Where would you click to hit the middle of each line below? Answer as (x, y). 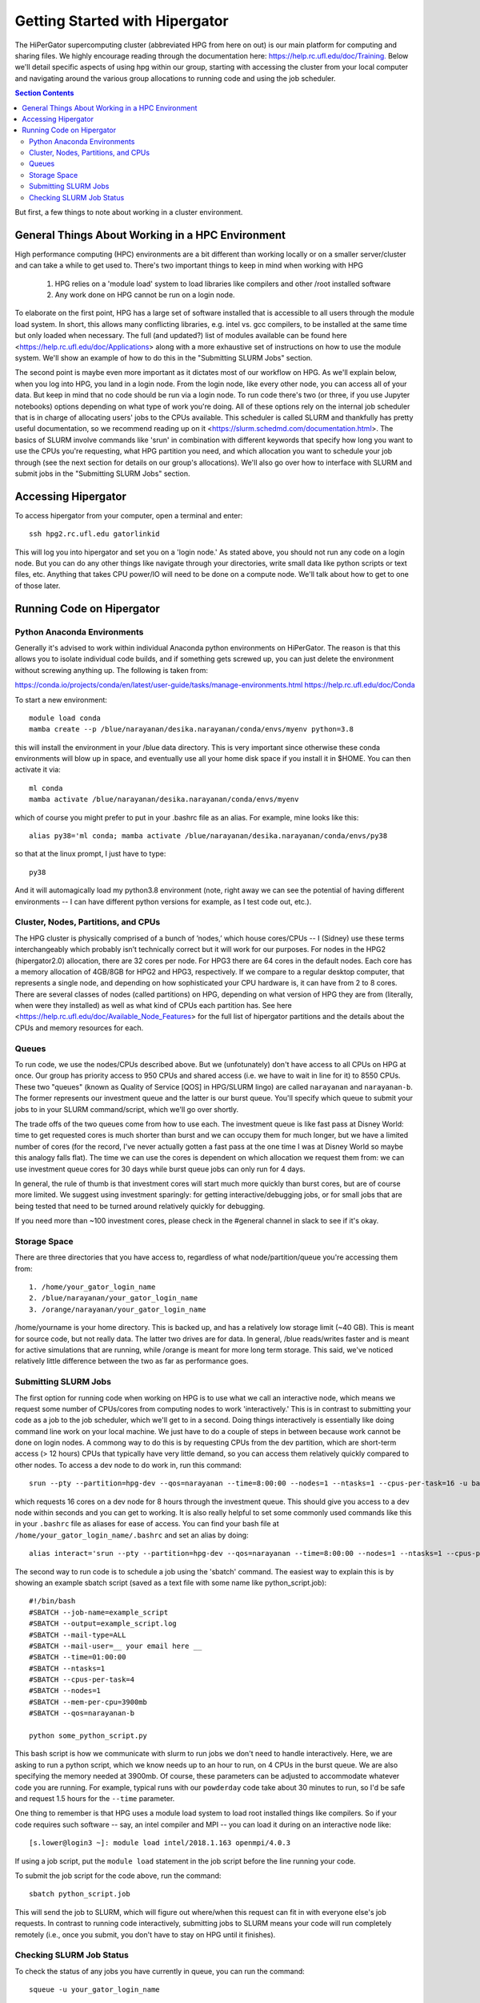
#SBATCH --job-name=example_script (99, 1612)
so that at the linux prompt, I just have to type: (90, 854)
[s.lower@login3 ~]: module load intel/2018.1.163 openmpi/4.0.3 (160, 1843)
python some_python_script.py (88, 1736)
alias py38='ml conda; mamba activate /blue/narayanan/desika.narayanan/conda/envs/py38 (208, 836)
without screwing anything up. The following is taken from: (111, 670)
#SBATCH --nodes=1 (65, 1691)
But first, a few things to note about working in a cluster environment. (129, 212)
